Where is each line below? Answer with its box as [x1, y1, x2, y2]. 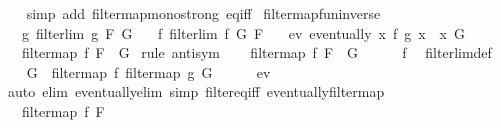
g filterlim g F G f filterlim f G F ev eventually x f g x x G [21, 22, 465, 43]
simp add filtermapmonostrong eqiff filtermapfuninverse [26, 3, 381, 23]
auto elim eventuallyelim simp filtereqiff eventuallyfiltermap [7, 81, 385, 102]
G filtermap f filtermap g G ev [26, 61, 271, 82]
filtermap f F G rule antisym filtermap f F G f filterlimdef [21, 42, 492, 63]
